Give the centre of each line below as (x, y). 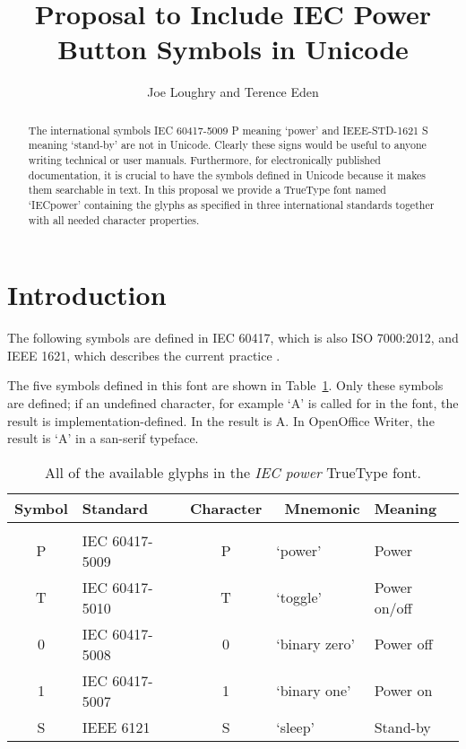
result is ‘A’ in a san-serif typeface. (103, 438)
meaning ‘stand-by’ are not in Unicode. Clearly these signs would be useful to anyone (227, 145)
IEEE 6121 (116, 727)
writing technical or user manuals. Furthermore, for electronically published (204, 160)
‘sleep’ (296, 727)
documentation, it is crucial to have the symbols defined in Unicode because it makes (227, 174)
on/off (393, 607)
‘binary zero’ (315, 644)
